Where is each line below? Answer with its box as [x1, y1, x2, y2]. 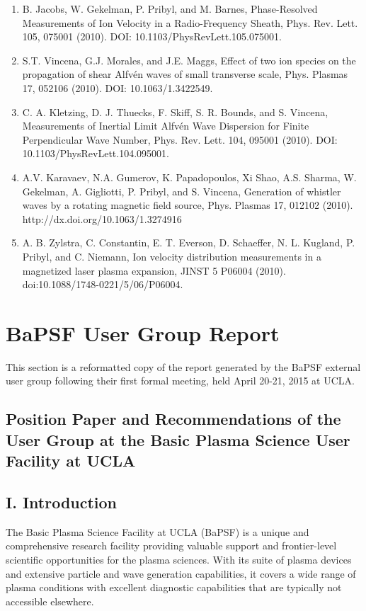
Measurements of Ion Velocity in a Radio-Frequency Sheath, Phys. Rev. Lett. [22, 15, 358, 30]
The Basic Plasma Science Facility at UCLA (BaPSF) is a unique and [6, 524, 309, 539]
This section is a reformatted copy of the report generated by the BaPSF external [6, 359, 361, 374]
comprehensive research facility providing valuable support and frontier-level [6, 538, 337, 553]
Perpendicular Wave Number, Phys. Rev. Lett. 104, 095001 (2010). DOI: [22, 132, 338, 147]
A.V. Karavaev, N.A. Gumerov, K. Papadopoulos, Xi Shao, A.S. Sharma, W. [22, 169, 357, 184]
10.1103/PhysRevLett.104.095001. [22, 146, 169, 161]
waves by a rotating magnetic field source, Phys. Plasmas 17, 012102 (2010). [22, 198, 353, 212]
